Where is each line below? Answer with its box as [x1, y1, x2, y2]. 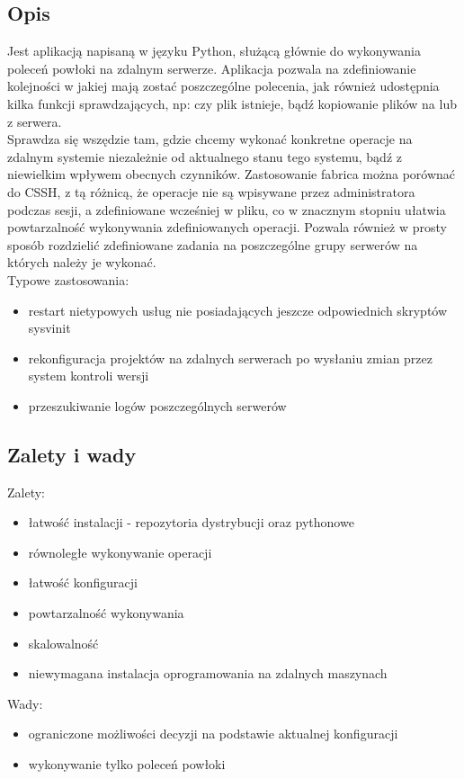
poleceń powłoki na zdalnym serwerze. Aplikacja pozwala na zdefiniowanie [7, 58, 416, 77]
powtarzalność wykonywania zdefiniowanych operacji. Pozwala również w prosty [7, 218, 447, 237]
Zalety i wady [7, 440, 137, 468]
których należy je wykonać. [7, 253, 156, 272]
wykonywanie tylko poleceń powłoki [28, 755, 226, 774]
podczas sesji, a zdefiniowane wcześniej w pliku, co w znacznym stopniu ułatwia [7, 200, 446, 219]
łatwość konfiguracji [28, 573, 138, 592]
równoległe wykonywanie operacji [28, 542, 212, 561]
